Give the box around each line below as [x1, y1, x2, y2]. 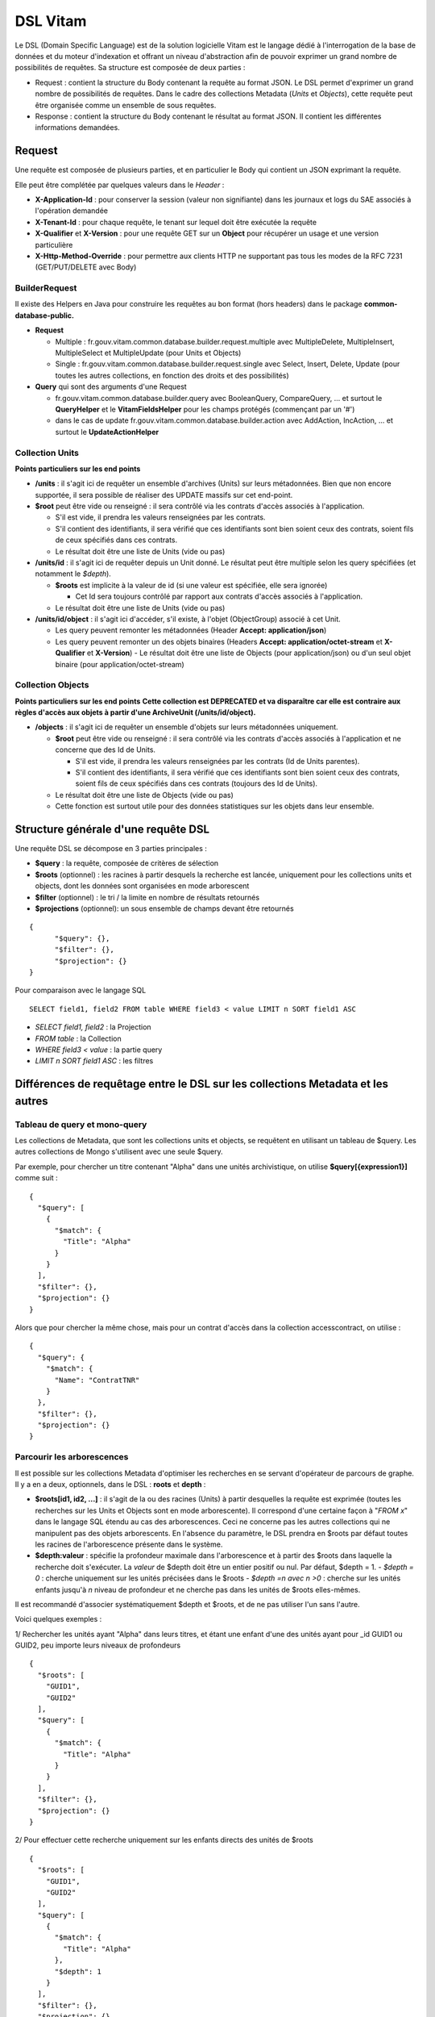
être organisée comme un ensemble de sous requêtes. [35, 100, 217, 110]
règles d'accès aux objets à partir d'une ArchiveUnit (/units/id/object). [14, 708, 257, 717]
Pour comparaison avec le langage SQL [14, 985, 147, 996]
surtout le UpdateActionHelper [55, 427, 159, 436]
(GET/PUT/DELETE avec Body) [35, 262, 137, 272]
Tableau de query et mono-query [14, 1118, 147, 1130]
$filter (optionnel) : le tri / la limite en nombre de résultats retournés [35, 892, 260, 902]
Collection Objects [14, 679, 89, 691]
